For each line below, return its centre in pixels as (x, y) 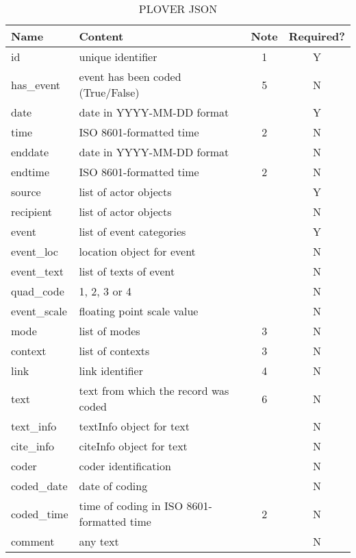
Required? (317, 36)
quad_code (38, 291)
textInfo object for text (134, 426)
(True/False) (109, 92)
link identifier (111, 371)
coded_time (40, 513)
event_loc (35, 251)
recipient (32, 211)
